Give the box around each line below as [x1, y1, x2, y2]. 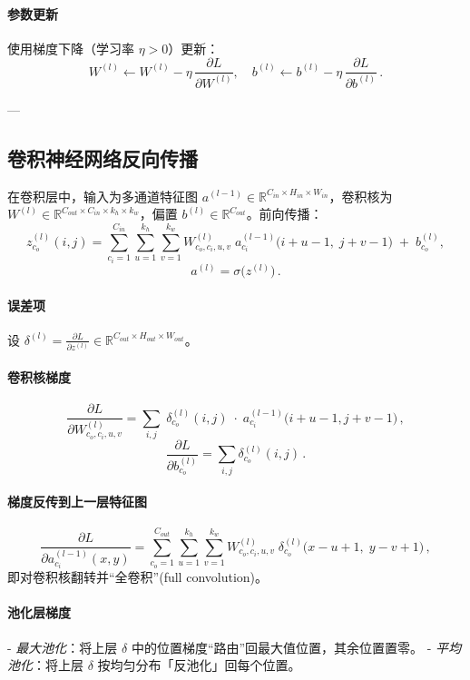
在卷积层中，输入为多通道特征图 [7, 186, 198, 205]
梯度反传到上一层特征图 [7, 492, 147, 511]
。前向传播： [246, 204, 323, 223]
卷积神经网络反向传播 [7, 143, 198, 172]
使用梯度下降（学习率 [7, 38, 134, 57]
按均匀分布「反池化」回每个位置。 [97, 655, 301, 675]
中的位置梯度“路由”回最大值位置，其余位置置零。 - [131, 637, 432, 656]
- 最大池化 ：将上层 [7, 637, 118, 656]
